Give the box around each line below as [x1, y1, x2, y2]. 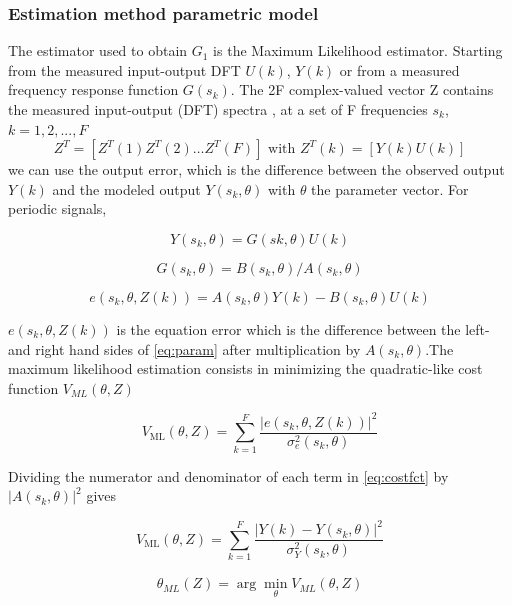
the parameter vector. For [311, 178, 469, 199]
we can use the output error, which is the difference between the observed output [8, 159, 505, 180]
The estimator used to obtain [8, 40, 188, 61]
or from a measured [339, 59, 460, 80]
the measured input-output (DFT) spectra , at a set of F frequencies [8, 99, 428, 119]
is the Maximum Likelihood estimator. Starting [213, 40, 503, 61]
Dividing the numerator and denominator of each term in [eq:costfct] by [8, 465, 449, 486]
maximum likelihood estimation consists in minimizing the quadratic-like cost [8, 358, 483, 379]
